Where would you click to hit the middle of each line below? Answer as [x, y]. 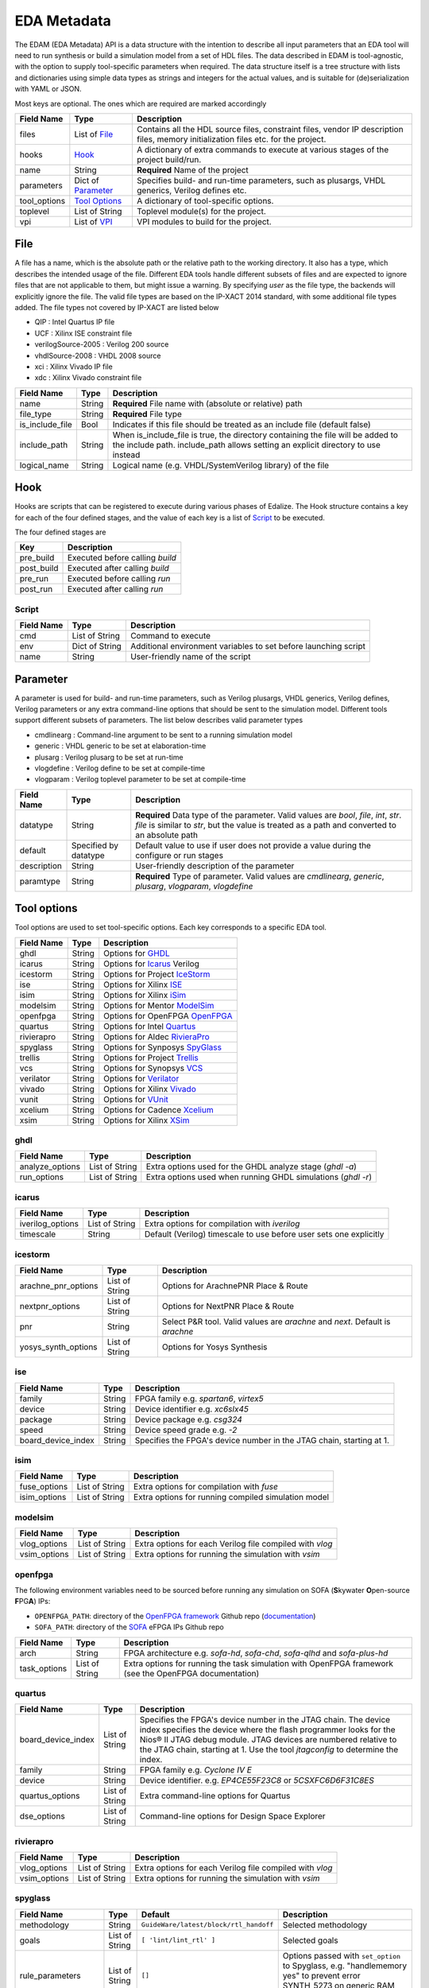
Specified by [95, 845]
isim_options [43, 1497]
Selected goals [310, 1940]
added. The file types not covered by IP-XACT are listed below [117, 307]
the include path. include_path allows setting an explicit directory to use [247, 445]
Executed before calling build [122, 558]
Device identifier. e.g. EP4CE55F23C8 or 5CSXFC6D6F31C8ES [257, 1780]
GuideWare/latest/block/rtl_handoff [207, 1925]
